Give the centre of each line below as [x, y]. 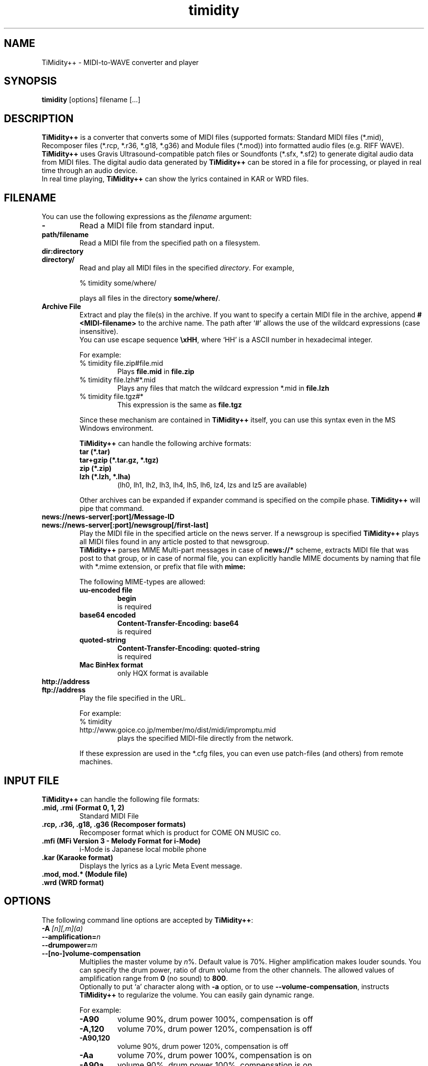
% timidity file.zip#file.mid [121, 363]
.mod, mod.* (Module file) [85, 874]
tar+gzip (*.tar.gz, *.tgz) [119, 460]
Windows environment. [117, 428]
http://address [66, 682]
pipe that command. [112, 509]
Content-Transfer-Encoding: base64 [178, 623]
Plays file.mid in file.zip [156, 372]
